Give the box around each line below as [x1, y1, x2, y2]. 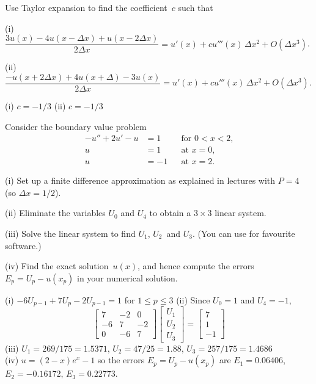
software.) [5, 239, 42, 252]
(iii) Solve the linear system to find [5, 226, 136, 239]
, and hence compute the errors [137, 259, 254, 272]
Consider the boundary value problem [5, 120, 147, 132]
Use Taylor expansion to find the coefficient [5, 1, 167, 13]
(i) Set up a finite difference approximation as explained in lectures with [5, 174, 276, 187]
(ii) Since [176, 293, 210, 306]
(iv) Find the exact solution [5, 259, 109, 272]
